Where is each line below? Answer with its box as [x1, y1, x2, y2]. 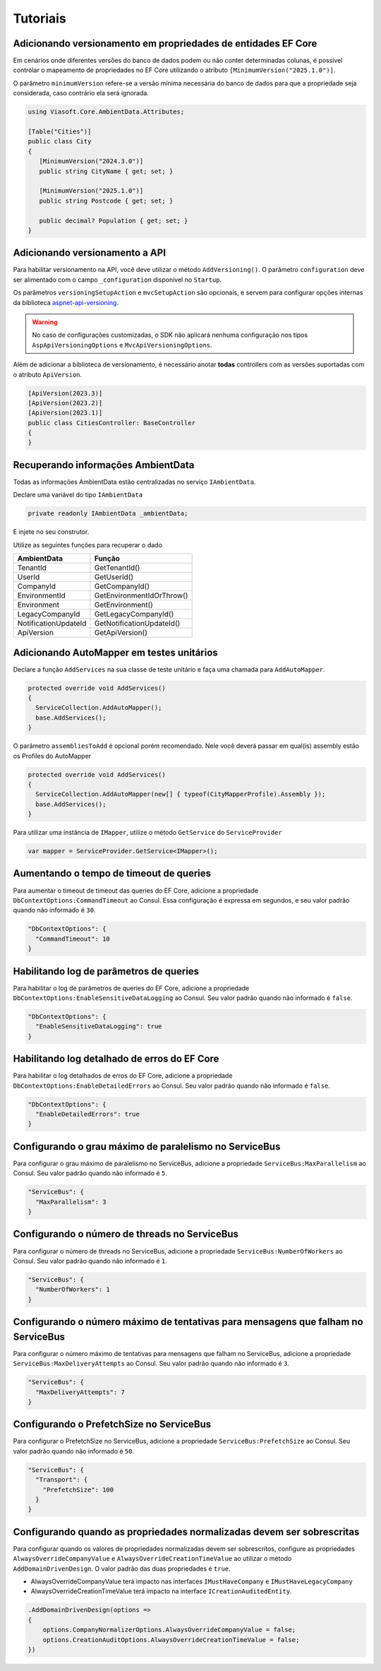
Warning [32, 318, 58, 326]
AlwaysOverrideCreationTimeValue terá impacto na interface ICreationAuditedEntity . [30, 1587, 292, 1595]
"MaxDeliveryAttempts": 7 [35, 1388, 125, 1396]
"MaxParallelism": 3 [35, 1198, 107, 1206]
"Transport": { [35, 1476, 88, 1484]
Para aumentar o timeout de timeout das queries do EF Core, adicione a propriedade [13, 886, 259, 895]
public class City [28, 138, 92, 145]
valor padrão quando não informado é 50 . [13, 1446, 134, 1455]
